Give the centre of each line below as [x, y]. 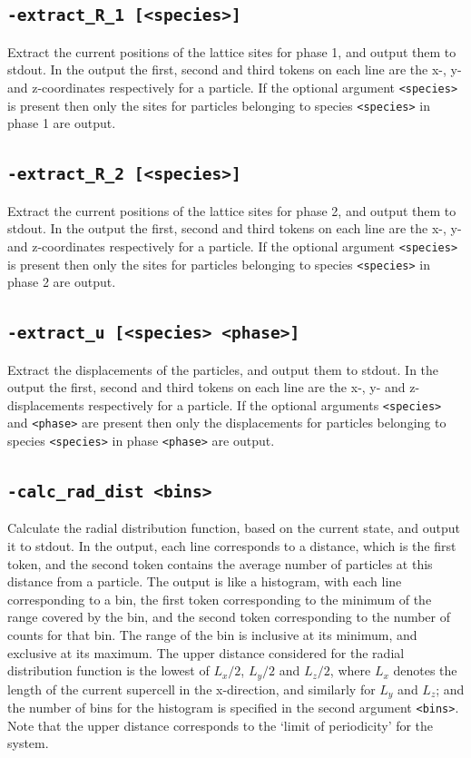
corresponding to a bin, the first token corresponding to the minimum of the [220, 599]
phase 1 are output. [62, 123]
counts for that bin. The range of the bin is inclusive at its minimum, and [212, 635]
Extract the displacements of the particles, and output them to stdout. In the [223, 369]
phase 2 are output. [62, 282]
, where [350, 670]
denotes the [425, 670]
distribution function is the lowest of [108, 670]
